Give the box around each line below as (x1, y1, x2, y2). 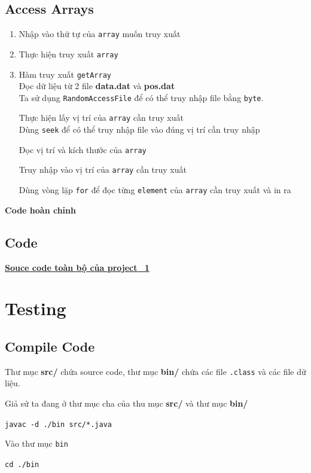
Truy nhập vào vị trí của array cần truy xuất (19, 163, 187, 176)
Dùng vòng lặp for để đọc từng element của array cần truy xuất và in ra (19, 184, 291, 196)
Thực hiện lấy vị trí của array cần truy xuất (19, 111, 184, 124)
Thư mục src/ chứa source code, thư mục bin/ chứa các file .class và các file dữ (5, 365, 306, 377)
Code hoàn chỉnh (5, 203, 76, 216)
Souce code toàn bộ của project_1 (5, 261, 150, 273)
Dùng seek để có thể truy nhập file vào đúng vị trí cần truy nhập (19, 123, 260, 136)
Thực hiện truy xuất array (19, 47, 118, 60)
